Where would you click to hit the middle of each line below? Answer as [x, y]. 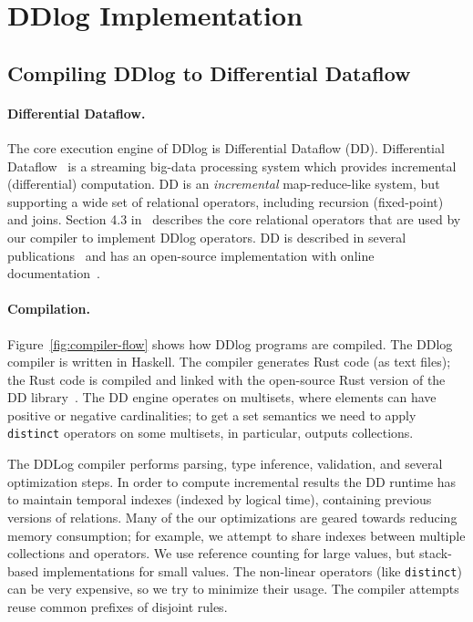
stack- [436, 553]
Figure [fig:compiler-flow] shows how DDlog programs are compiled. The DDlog [230, 343]
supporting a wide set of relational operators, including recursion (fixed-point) [226, 201]
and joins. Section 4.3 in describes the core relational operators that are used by [234, 219]
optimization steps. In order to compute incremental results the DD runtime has [232, 481]
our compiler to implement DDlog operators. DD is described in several [207, 237]
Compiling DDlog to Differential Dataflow [209, 73]
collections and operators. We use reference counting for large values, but [211, 553]
